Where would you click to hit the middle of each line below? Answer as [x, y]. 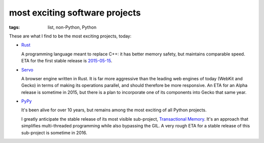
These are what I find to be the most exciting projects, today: [70, 36]
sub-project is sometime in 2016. [54, 133]
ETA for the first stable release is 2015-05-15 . [67, 61]
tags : [14, 27]
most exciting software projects [75, 13]
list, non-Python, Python [72, 27]
